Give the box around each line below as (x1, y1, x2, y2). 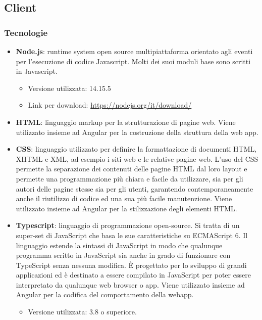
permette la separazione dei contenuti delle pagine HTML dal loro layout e (16, 163, 247, 174)
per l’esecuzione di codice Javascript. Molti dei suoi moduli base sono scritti (16, 56, 251, 66)
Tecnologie (4, 26, 48, 38)
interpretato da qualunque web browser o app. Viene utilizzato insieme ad (16, 279, 245, 290)
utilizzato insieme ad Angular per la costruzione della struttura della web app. (16, 126, 258, 137)
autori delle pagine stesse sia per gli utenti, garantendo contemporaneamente (16, 183, 253, 194)
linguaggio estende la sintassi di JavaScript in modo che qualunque (16, 240, 223, 250)
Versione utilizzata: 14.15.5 (28, 82, 111, 93)
